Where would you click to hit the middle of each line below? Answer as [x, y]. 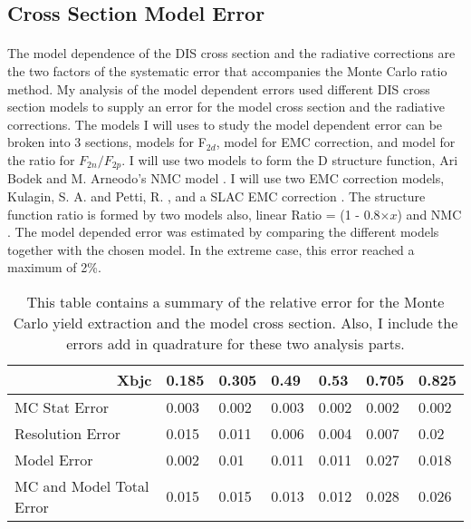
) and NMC [429, 214]
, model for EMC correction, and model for [336, 142]
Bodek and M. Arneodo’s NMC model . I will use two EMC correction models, [226, 178]
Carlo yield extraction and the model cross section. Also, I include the [235, 322]
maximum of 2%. [54, 267]
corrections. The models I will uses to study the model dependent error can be [225, 124]
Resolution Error [68, 433]
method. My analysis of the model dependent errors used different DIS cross [219, 88]
